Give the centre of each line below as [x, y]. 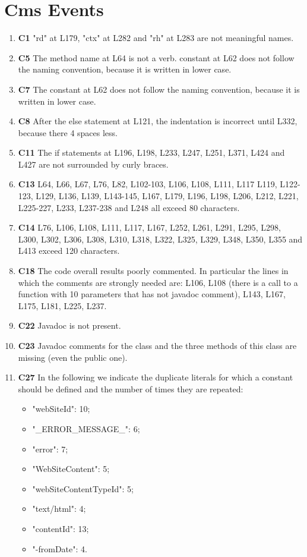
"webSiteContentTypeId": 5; [83, 488]
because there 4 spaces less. [68, 132]
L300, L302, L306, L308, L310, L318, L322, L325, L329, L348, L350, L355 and [160, 239]
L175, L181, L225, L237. [62, 305]
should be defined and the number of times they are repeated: [131, 388]
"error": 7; [50, 449]
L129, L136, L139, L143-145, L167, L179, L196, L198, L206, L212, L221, [167, 196]
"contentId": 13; [61, 528]
